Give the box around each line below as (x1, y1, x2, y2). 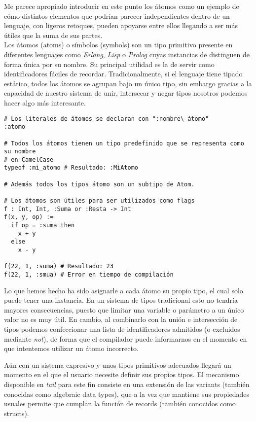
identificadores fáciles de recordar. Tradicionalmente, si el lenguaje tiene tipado (4, 69, 243, 79)
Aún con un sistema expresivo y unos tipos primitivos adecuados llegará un (4, 359, 231, 370)
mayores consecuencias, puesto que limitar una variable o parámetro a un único (4, 304, 244, 315)
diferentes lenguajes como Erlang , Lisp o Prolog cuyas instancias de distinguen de (4, 49, 250, 59)
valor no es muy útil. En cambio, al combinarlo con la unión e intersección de (4, 314, 238, 324)
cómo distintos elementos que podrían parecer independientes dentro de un (4, 10, 230, 21)
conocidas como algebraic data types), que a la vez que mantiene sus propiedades (4, 388, 250, 399)
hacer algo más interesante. (4, 97, 86, 107)
